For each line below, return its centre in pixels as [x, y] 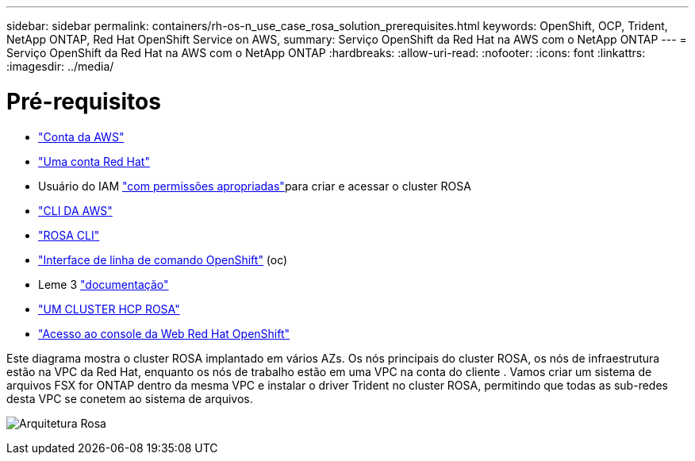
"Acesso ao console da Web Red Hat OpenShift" [164, 333]
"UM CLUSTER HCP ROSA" [109, 309]
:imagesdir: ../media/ [60, 66]
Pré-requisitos [84, 101]
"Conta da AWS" [81, 136]
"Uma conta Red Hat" [94, 161]
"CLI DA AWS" [75, 210]
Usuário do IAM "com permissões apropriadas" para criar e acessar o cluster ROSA [255, 186]
